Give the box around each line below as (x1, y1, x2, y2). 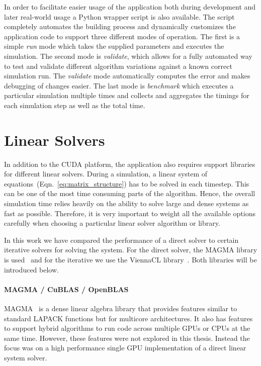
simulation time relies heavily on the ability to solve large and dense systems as (4, 198, 249, 209)
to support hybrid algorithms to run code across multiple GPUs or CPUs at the (4, 323, 250, 333)
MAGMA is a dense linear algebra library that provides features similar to (4, 303, 237, 313)
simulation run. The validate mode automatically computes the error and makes (4, 70, 250, 81)
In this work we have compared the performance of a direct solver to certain (4, 234, 239, 245)
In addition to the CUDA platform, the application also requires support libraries (4, 158, 255, 169)
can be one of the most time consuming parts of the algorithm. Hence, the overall (4, 188, 255, 199)
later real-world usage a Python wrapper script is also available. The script (4, 11, 235, 22)
